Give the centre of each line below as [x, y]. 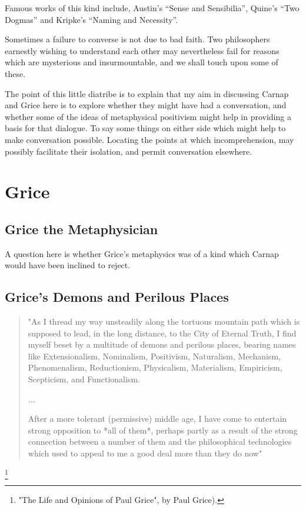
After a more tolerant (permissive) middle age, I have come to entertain [157, 419]
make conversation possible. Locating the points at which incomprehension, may [149, 139]
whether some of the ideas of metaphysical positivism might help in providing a [148, 116]
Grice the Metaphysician [82, 229]
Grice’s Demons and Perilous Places [117, 297]
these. [15, 73]
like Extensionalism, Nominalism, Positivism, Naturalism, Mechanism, [154, 356]
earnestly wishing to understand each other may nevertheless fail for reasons [142, 50]
